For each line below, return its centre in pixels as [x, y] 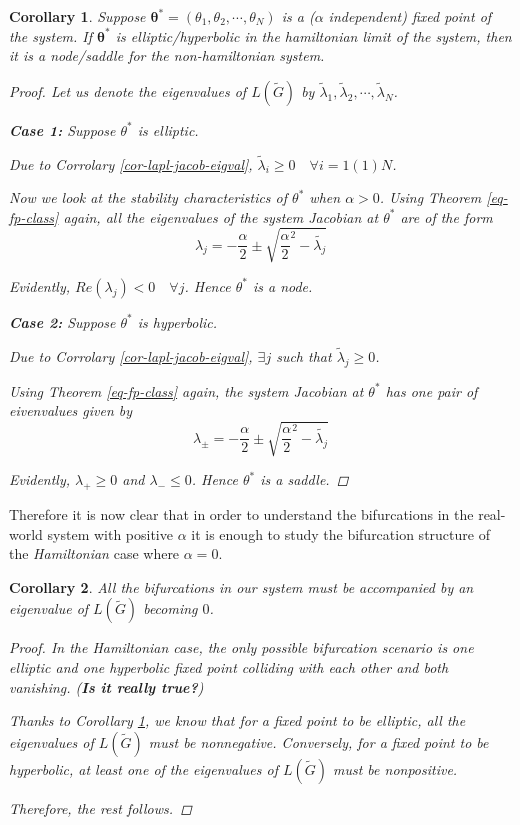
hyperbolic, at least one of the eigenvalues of [143, 768]
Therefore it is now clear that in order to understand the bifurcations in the [241, 514]
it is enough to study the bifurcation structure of [340, 533]
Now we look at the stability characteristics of [148, 197]
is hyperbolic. [177, 321]
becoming [170, 608]
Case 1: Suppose [62, 129]
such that [304, 355]
